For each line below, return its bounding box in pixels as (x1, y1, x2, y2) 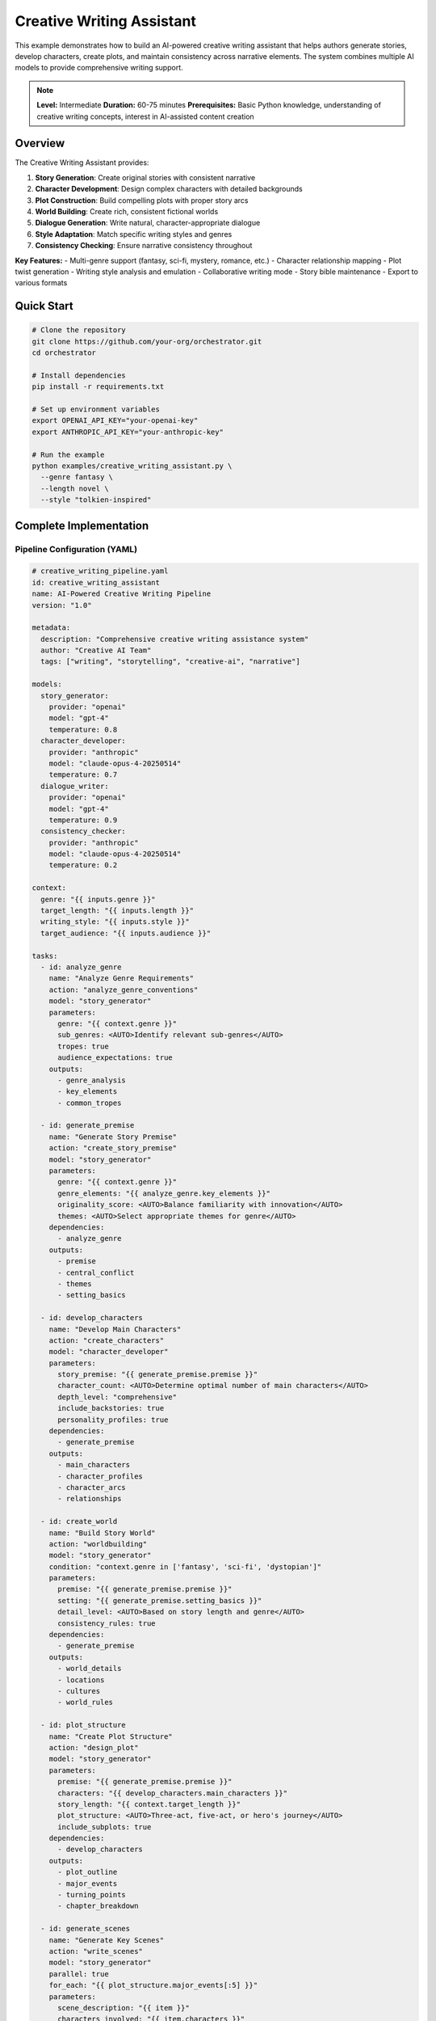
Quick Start (15, 299, 73, 313)
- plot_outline (57, 1867, 118, 1877)
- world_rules (57, 1698, 113, 1707)
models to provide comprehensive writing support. (15, 63, 183, 73)
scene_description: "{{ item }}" (57, 2003, 190, 2012)
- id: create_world (40, 1517, 118, 1526)
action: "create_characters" (48, 1335, 165, 1345)
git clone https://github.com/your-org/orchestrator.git (31, 336, 262, 346)
